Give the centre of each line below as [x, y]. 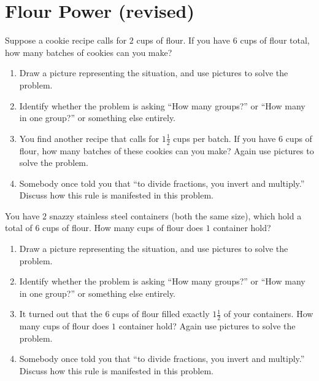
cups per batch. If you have [225, 138]
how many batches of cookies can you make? [89, 52]
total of [19, 228]
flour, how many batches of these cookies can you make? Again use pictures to [167, 150]
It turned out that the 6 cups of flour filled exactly [114, 314]
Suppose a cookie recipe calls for [66, 40]
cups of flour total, [275, 40]
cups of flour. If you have [183, 40]
